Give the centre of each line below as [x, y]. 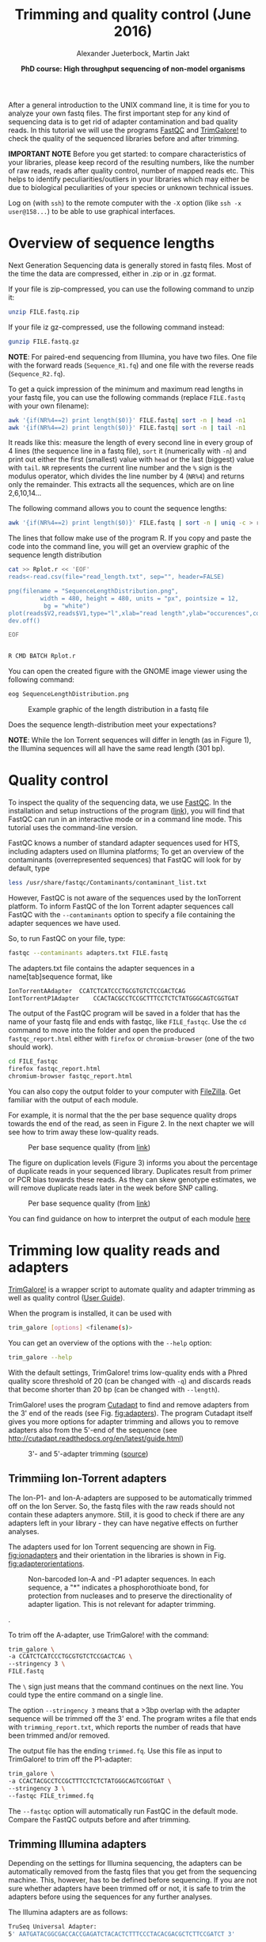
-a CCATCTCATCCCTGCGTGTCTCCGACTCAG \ [70, 1657]
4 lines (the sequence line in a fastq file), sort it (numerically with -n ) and [127, 451]
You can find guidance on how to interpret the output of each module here [129, 1219]
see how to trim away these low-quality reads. [84, 1132]
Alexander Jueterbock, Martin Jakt [133, 53]
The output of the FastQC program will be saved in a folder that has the [124, 1013]
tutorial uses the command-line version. [73, 827]
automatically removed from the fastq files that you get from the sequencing [133, 1872]
